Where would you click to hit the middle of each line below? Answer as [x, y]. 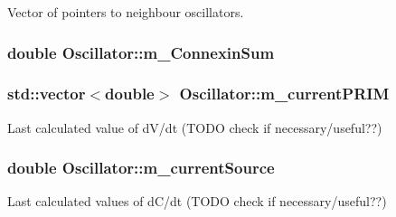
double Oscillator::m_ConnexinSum [141, 52]
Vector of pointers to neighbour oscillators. [126, 12]
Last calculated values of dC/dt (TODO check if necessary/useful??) [197, 201]
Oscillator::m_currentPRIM [284, 94]
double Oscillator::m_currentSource [141, 168]
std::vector [47, 94]
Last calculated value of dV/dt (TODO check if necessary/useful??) [195, 127]
